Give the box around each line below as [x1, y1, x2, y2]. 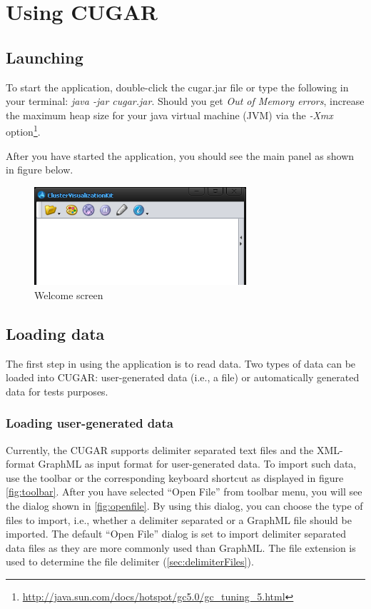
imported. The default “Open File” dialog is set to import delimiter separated [6, 526, 346, 541]
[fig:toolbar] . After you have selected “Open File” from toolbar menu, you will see [6, 484, 362, 499]
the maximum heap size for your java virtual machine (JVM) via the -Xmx [6, 107, 333, 122]
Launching [6, 46, 83, 68]
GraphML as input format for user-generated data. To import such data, [38, 456, 357, 471]
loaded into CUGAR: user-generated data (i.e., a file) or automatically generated [6, 370, 360, 385]
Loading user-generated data [6, 414, 173, 432]
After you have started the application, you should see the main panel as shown [6, 148, 355, 163]
